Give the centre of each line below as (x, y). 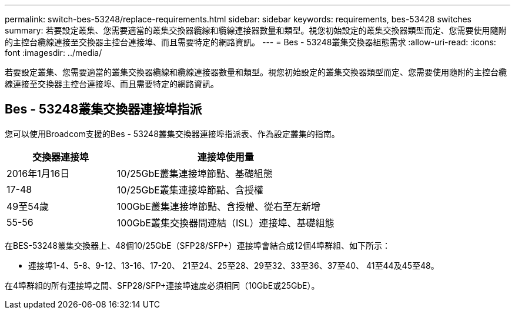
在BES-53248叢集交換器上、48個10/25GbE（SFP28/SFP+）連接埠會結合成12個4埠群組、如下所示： (198, 245)
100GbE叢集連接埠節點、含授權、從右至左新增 (218, 206)
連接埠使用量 (225, 157)
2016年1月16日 (38, 173)
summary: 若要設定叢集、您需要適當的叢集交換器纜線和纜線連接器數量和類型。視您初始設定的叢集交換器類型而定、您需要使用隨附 (256, 30)
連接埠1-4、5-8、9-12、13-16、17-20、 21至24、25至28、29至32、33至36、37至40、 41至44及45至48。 (234, 265)
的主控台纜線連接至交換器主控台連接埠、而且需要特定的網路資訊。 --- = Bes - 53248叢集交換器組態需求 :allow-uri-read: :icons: (250, 42)
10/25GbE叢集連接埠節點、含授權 (190, 190)
